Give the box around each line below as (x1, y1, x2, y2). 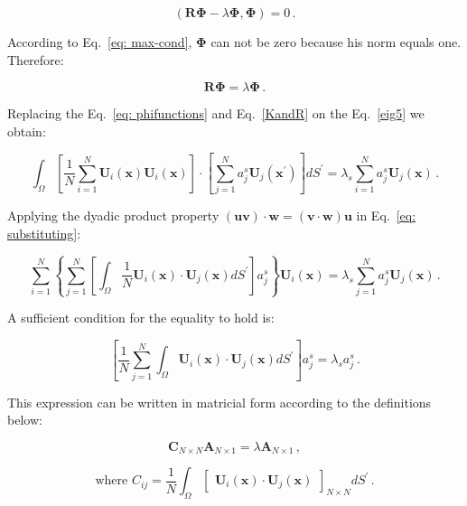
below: (7, 410, 42, 429)
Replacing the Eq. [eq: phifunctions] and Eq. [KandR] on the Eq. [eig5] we (7, 104, 425, 123)
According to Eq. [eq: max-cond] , (7, 33, 192, 51)
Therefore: (7, 50, 64, 69)
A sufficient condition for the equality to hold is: (7, 308, 275, 327)
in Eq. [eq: (356, 206, 416, 225)
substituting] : (7, 223, 81, 242)
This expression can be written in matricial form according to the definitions (7, 392, 432, 411)
